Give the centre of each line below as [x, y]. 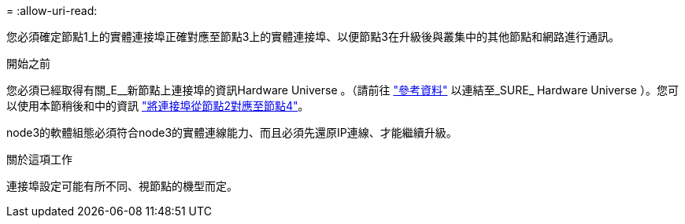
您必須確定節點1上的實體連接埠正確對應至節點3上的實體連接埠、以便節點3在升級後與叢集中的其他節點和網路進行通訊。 [313, 37]
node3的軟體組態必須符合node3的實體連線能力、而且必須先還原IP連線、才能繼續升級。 [232, 132]
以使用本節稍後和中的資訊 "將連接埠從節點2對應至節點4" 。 [158, 106]
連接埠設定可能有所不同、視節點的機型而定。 [122, 186]
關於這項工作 [39, 159]
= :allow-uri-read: [52, 11]
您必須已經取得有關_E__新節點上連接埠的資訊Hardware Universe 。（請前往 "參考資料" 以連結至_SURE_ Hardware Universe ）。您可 [342, 90]
